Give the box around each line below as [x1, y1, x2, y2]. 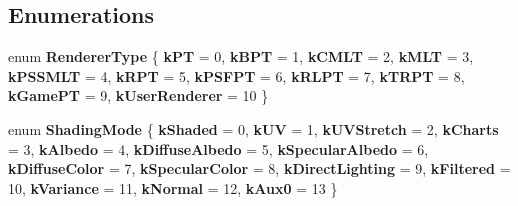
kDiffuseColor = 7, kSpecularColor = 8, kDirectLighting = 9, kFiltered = [8, 158, 511, 179]
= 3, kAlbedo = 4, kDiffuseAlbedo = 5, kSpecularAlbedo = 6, [8, 138, 429, 159]
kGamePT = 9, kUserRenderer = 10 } [8, 85, 269, 106]
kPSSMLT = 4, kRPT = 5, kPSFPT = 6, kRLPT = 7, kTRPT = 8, [8, 65, 465, 86]
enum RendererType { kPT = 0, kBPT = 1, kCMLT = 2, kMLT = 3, [8, 46, 474, 67]
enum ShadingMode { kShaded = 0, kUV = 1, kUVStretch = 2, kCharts [8, 118, 499, 139]
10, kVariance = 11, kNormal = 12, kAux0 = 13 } [8, 177, 338, 198]
